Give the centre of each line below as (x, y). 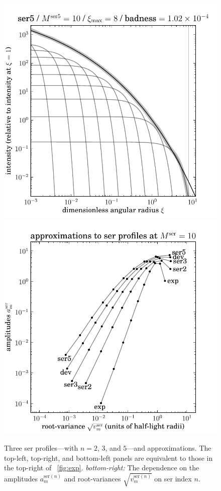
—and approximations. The (169, 448)
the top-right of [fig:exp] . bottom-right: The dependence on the (102, 468)
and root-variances (92, 478)
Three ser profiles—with (41, 448)
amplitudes (21, 478)
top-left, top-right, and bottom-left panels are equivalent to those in (108, 457)
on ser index (173, 478)
